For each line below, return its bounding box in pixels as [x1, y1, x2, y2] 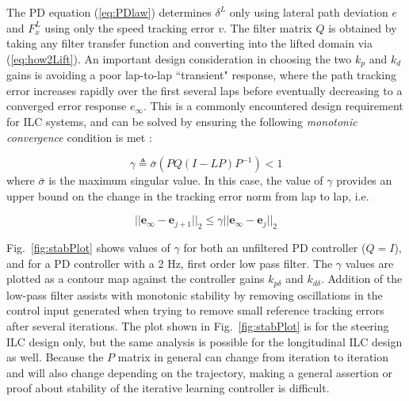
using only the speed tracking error [44, 19, 215, 36]
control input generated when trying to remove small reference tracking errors [6, 302, 384, 319]
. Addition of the [320, 270, 403, 287]
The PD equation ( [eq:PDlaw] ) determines [6, 4, 212, 20]
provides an [336, 172, 392, 189]
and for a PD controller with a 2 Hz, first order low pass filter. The [6, 254, 333, 271]
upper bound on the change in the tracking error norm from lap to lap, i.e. [6, 187, 369, 204]
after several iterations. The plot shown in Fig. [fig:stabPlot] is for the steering [6, 318, 389, 334]
